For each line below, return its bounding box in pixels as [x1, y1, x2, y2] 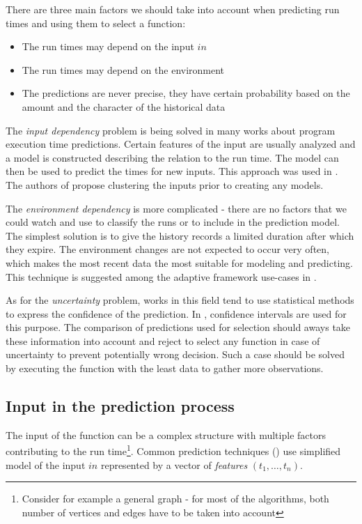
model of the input [6, 457, 86, 472]
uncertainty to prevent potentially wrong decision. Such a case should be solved [6, 347, 345, 362]
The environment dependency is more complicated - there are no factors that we [6, 201, 347, 215]
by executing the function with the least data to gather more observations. [6, 361, 324, 376]
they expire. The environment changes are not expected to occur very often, [6, 242, 329, 256]
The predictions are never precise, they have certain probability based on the [22, 86, 350, 100]
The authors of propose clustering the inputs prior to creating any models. [6, 177, 324, 192]
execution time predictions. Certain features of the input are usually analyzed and [6, 137, 356, 151]
